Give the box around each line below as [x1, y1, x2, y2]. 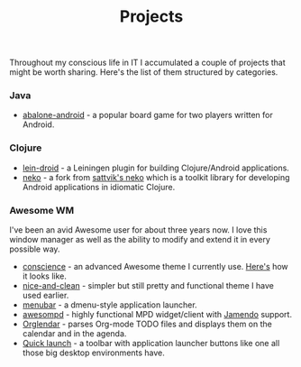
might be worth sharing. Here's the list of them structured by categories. [9, 67, 278, 78]
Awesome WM [9, 204, 75, 216]
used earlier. [22, 290, 69, 301]
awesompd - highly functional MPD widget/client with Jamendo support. [22, 309, 293, 320]
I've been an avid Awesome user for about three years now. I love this [9, 225, 268, 235]
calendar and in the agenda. [22, 328, 127, 339]
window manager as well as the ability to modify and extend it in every [9, 234, 270, 245]
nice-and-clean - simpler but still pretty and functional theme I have [22, 280, 275, 291]
